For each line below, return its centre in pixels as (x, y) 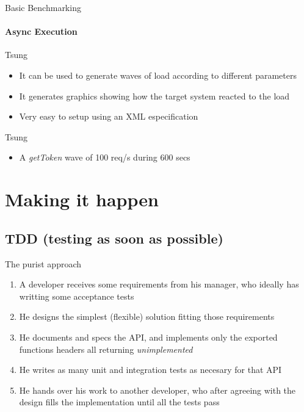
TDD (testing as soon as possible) (114, 238)
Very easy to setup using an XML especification (109, 116)
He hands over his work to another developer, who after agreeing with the (157, 390)
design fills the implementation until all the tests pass (119, 402)
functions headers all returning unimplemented (106, 349)
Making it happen (82, 199)
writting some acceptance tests (77, 296)
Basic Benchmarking (43, 7)
